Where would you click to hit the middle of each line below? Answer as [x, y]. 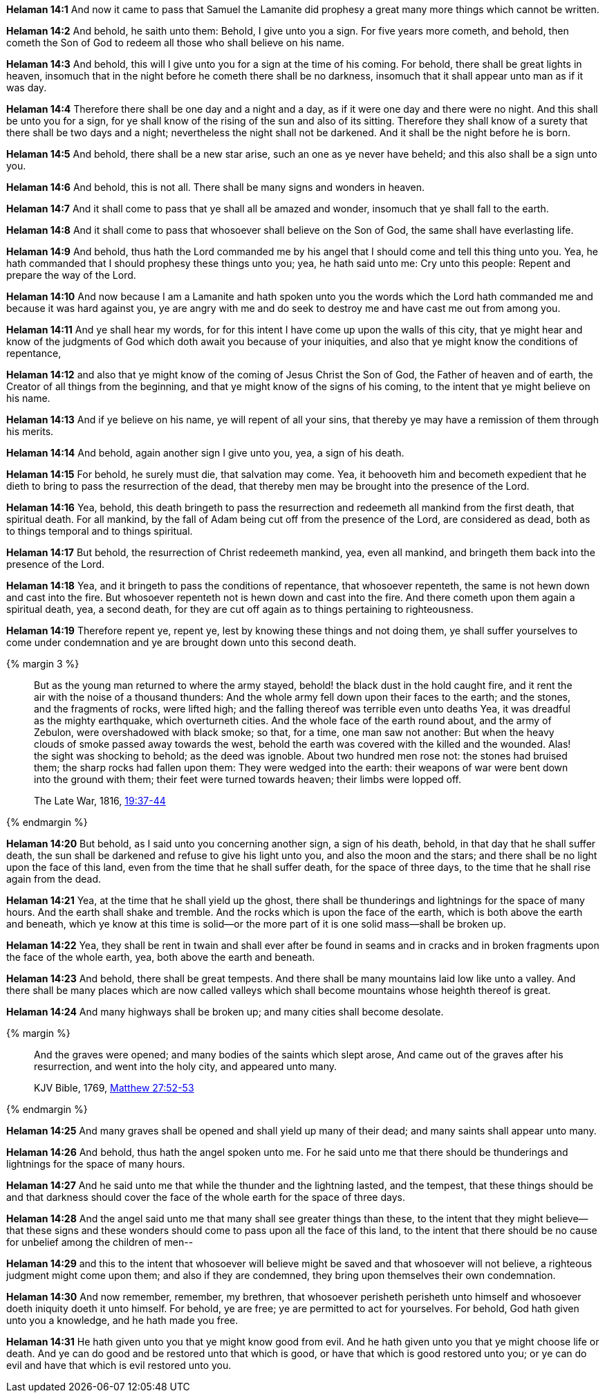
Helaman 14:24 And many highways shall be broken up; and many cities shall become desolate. [225, 1012]
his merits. [30, 431]
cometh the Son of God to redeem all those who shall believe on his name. [176, 43]
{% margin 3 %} [43, 664]
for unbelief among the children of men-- [100, 1242]
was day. [27, 88]
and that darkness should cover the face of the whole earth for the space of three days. [206, 1197]
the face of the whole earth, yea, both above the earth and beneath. [161, 957]
